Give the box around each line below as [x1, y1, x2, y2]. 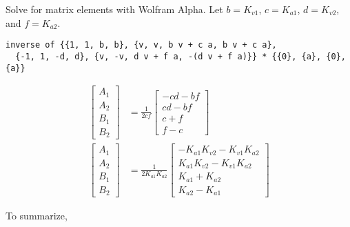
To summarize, [6, 208, 68, 223]
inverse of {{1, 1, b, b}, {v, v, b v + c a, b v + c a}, [6, 40, 277, 50]
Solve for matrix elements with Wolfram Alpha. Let [6, 2, 223, 16]
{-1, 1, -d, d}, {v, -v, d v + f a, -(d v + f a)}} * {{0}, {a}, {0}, [15, 51, 346, 61]
